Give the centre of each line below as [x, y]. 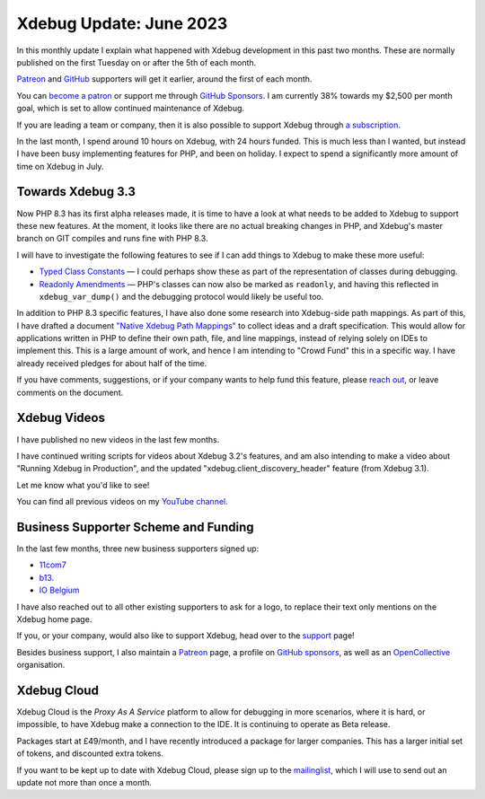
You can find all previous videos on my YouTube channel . [122, 502]
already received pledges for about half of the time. [112, 363]
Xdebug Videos [61, 418]
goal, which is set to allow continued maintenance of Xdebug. [131, 109]
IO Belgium [59, 590]
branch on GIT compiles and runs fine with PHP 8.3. [112, 239]
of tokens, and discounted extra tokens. [90, 753]
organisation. [41, 665]
